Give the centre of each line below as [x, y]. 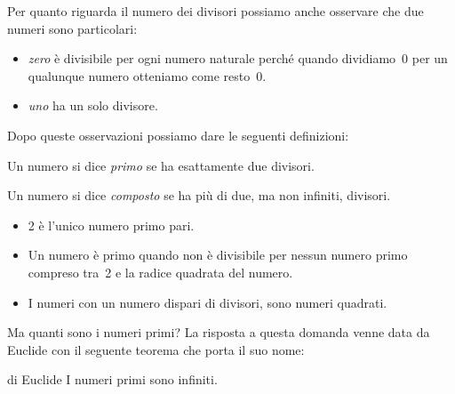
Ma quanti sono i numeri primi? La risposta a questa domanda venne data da [219, 332]
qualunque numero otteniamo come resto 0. [147, 75]
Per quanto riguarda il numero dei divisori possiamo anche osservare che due [216, 11]
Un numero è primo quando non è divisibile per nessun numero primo [218, 255]
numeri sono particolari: [72, 28]
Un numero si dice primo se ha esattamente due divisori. [161, 165]
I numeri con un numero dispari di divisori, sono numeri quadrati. [208, 302]
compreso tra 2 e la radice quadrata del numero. [160, 272]
